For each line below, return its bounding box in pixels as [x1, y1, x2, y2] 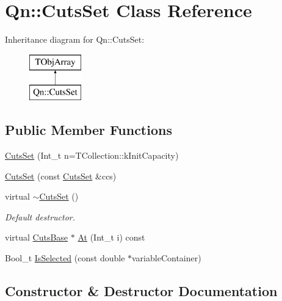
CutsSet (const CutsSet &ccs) [5, 169, 117, 182]
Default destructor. [5, 210, 76, 223]
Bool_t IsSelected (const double [5, 252, 125, 264]
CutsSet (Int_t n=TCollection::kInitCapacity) [5, 149, 179, 162]
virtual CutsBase [5, 231, 68, 244]
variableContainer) [132, 252, 201, 264]
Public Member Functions [5, 120, 172, 139]
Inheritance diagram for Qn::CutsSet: [5, 33, 145, 46]
